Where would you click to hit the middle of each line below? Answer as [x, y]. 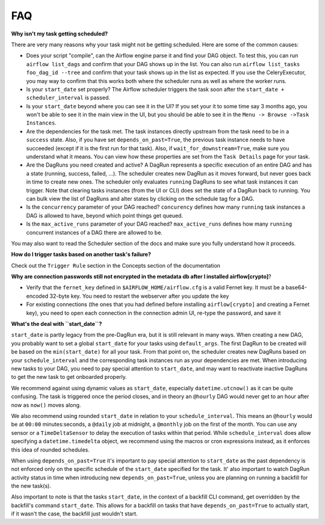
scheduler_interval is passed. [68, 98]
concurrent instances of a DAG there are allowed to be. [94, 232]
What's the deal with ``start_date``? [57, 324]
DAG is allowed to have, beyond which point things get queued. [105, 215]
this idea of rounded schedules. [51, 450]
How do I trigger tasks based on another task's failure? [81, 254]
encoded [37, 296]
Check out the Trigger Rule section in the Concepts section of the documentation [116, 265]
